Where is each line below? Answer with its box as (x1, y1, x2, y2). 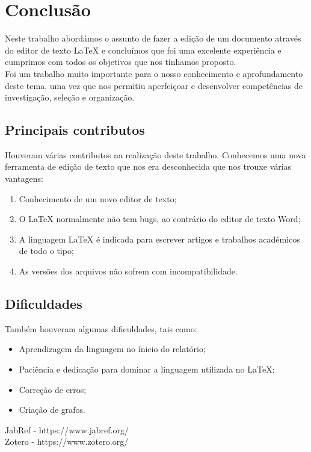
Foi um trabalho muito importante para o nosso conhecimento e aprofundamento (5, 67, 303, 79)
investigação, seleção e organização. (5, 91, 135, 104)
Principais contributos (5, 120, 145, 139)
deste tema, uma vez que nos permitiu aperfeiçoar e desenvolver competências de (5, 79, 303, 91)
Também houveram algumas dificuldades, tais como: (5, 322, 197, 335)
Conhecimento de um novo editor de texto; (19, 192, 177, 205)
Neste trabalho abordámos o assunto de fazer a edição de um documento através (5, 32, 301, 45)
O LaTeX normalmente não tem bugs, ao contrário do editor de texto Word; (19, 212, 301, 225)
